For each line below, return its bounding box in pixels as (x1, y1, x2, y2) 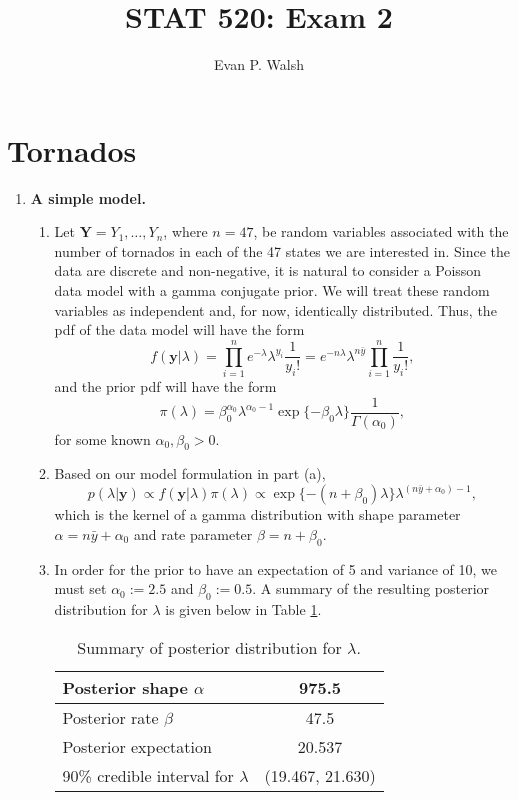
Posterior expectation (62, 734, 212, 758)
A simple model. (30, 187, 146, 208)
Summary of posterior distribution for (77, 635, 342, 659)
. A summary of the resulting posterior (252, 578, 490, 599)
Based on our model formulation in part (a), (54, 463, 326, 484)
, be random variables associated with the (253, 221, 509, 242)
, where (163, 221, 208, 242)
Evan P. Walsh (214, 54, 304, 75)
